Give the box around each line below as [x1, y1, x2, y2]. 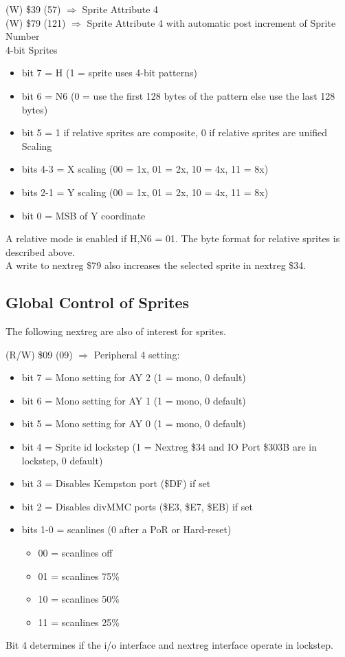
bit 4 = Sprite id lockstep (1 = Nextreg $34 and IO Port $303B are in [21, 440, 317, 454]
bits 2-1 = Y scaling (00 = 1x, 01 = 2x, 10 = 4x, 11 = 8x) [21, 184, 269, 199]
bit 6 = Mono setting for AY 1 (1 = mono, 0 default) [21, 393, 246, 407]
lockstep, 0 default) [21, 453, 103, 467]
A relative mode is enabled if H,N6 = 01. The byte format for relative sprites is [5, 231, 340, 246]
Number [5, 29, 40, 43]
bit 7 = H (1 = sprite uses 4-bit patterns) [21, 65, 197, 80]
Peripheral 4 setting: [93, 347, 180, 361]
